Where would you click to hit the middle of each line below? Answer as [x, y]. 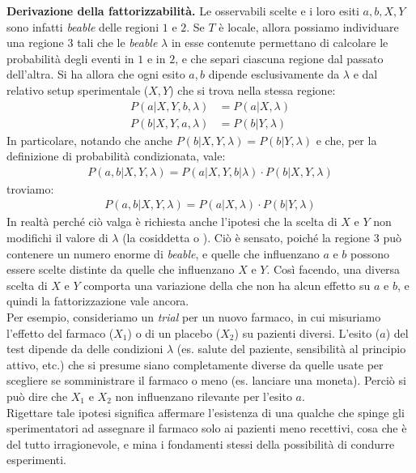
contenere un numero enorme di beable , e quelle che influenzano [163, 253]
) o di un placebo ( [174, 332]
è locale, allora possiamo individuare [309, 26]
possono [370, 253]
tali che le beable [117, 43]
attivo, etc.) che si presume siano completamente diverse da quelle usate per [195, 364]
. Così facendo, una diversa [333, 269]
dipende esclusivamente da [274, 74]
